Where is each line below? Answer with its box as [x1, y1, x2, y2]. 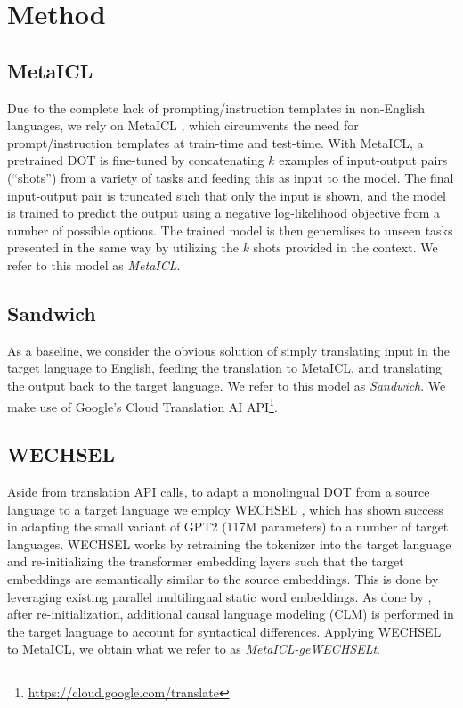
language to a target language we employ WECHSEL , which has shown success [7, 499, 443, 518]
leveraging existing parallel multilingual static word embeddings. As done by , [7, 587, 432, 605]
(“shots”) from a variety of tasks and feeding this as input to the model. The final [7, 168, 454, 186]
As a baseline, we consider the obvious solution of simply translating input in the [7, 341, 450, 359]
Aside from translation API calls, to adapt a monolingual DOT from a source [7, 482, 430, 500]
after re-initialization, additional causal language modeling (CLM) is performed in [7, 605, 454, 623]
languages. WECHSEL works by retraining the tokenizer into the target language [7, 534, 451, 553]
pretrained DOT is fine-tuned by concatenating [7, 151, 264, 169]
